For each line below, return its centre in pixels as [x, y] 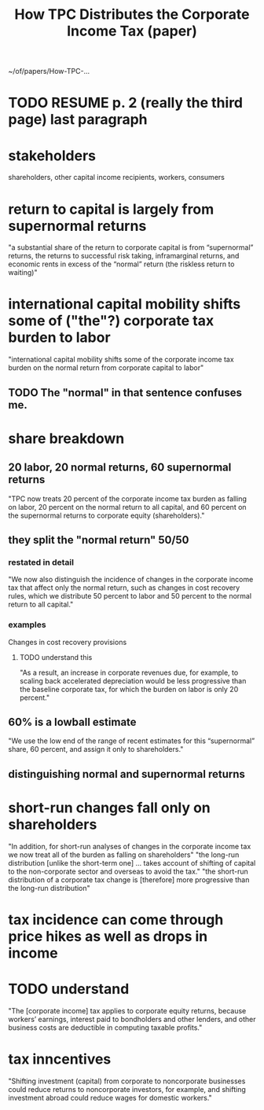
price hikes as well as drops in [108, 936]
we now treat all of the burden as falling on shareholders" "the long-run [124, 855]
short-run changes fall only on [109, 808]
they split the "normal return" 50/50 [99, 540]
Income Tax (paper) [132, 31]
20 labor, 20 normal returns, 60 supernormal [120, 468]
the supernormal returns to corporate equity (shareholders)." [106, 515]
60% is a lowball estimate [72, 722]
